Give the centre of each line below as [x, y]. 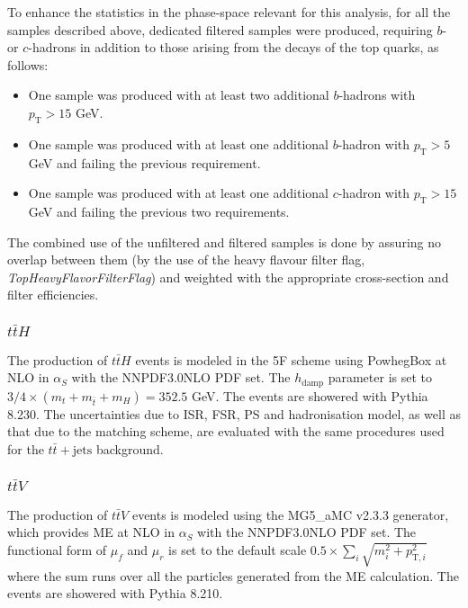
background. [130, 449]
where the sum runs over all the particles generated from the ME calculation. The [233, 575]
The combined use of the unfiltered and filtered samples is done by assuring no [225, 241]
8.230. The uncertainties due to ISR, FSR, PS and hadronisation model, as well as [234, 413]
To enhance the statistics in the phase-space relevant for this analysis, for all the [229, 12]
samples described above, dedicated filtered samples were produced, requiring [220, 29]
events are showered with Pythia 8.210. [115, 593]
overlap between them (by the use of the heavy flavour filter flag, [186, 259]
